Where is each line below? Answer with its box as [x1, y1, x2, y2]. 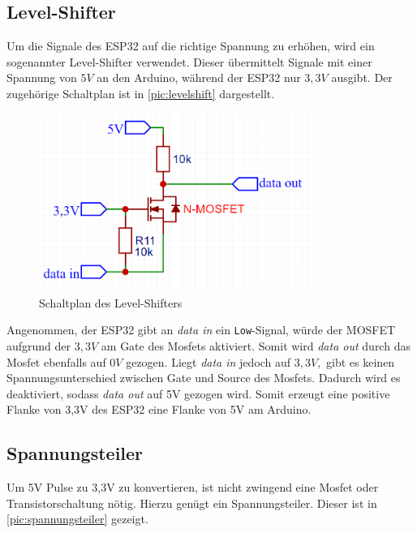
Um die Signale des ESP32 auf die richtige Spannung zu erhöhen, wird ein [6, 37, 375, 54]
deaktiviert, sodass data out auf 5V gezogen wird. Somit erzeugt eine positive [6, 385, 390, 402]
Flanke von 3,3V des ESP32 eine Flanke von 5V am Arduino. [6, 401, 312, 418]
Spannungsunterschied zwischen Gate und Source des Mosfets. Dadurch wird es [6, 369, 401, 386]
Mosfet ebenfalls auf [6, 353, 106, 370]
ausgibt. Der [331, 69, 393, 86]
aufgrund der [6, 337, 71, 355]
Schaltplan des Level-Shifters [39, 294, 183, 311]
